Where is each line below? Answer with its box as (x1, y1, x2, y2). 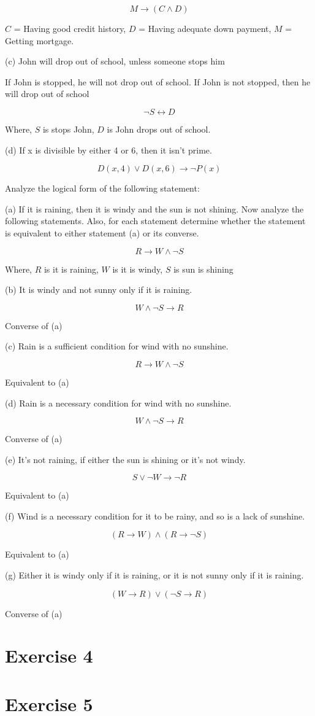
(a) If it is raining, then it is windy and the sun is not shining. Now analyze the (5, 202, 304, 215)
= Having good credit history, (13, 22, 126, 34)
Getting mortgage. (5, 34, 74, 47)
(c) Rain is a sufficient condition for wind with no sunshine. (5, 340, 229, 352)
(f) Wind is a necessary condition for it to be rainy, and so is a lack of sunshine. (5, 509, 305, 522)
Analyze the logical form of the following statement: (5, 182, 200, 195)
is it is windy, (112, 262, 163, 275)
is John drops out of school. (107, 122, 211, 135)
